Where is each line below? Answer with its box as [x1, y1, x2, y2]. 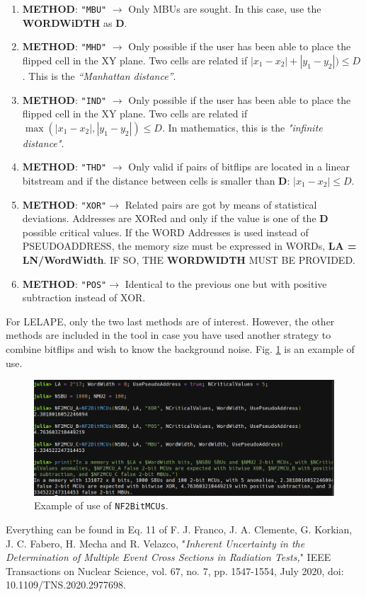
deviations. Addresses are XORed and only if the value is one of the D [22, 211, 328, 226]
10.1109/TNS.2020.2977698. [6, 577, 126, 592]
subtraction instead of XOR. [22, 290, 146, 305]
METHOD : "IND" [22, 92, 107, 107]
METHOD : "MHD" [22, 39, 107, 54]
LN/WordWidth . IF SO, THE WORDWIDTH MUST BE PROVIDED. [22, 253, 355, 267]
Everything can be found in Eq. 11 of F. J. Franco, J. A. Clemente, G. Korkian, [6, 522, 353, 537]
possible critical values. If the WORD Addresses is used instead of [22, 224, 309, 239]
